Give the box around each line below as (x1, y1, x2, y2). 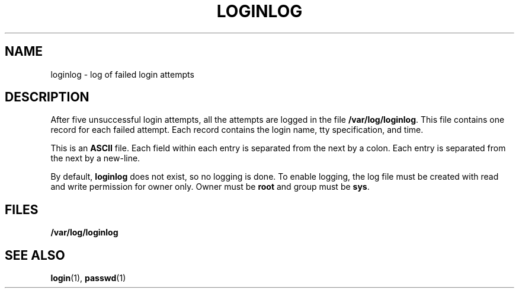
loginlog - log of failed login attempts (50, 69, 194, 79)
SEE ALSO (5, 247, 65, 263)
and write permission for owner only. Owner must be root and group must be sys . (50, 181, 370, 192)
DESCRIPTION (5, 90, 89, 105)
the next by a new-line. (50, 153, 140, 164)
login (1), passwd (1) (50, 273, 126, 284)
